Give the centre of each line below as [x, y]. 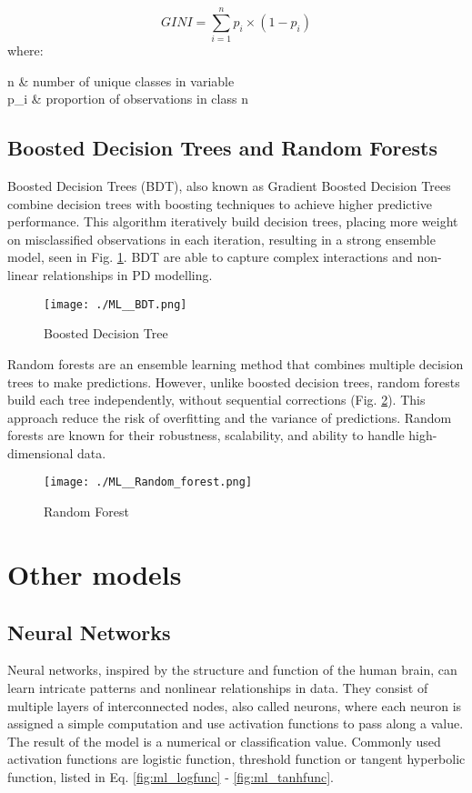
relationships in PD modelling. [127, 275]
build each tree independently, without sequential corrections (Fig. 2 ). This [216, 400]
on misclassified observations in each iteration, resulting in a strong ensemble [221, 239]
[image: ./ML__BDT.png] [115, 304]
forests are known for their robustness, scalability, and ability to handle [206, 435]
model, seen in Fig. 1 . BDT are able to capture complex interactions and [210, 257]
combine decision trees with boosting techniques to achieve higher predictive [220, 203]
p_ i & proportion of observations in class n [128, 99]
